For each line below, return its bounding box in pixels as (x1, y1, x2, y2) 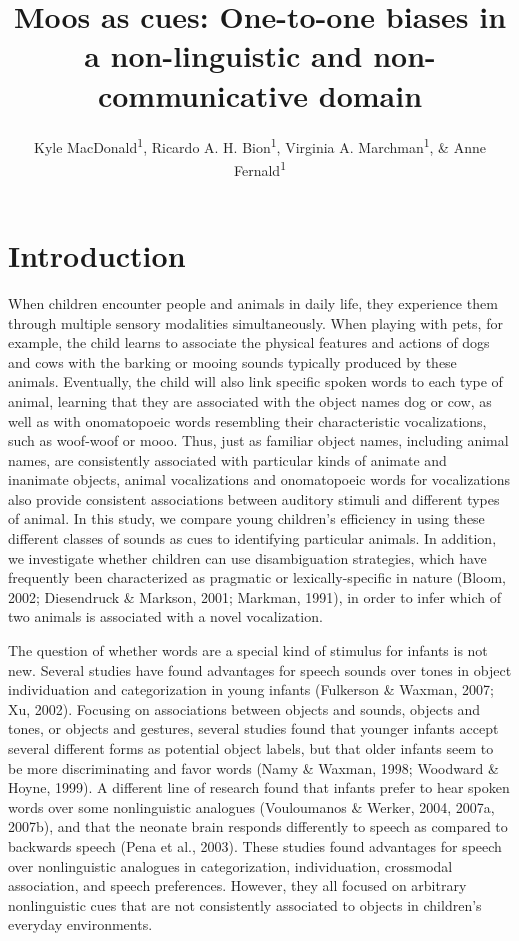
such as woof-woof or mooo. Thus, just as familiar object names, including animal (8, 430, 509, 451)
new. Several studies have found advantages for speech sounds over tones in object (8, 659, 512, 680)
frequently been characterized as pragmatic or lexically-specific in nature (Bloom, (8, 567, 506, 588)
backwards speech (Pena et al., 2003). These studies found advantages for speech (8, 835, 502, 856)
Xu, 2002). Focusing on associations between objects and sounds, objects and (8, 698, 481, 719)
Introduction (8, 235, 186, 275)
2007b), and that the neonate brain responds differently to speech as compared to (8, 816, 508, 837)
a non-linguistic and (84, 35, 363, 76)
